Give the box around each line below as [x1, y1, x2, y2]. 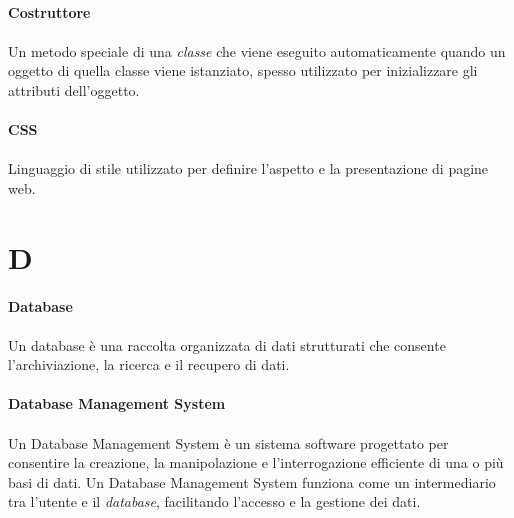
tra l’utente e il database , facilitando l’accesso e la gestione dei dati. [8, 491, 421, 512]
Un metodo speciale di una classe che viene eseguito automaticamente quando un [8, 40, 506, 61]
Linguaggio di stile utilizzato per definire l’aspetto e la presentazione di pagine [8, 158, 489, 179]
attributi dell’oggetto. [8, 79, 140, 100]
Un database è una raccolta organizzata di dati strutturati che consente [8, 334, 446, 355]
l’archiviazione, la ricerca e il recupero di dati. [8, 354, 290, 375]
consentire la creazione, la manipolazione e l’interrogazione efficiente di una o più [8, 452, 504, 473]
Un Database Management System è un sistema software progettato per [8, 432, 449, 453]
